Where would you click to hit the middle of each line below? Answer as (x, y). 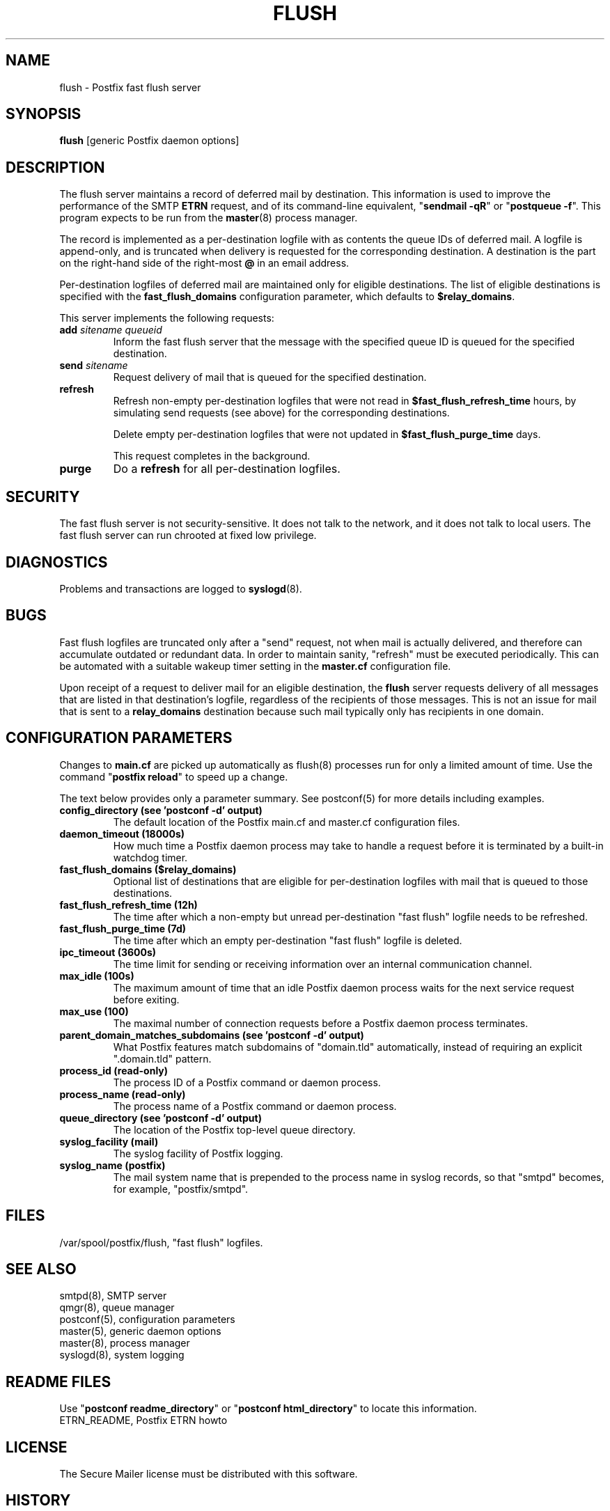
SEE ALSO (41, 1269)
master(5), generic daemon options (140, 1331)
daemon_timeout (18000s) (122, 833)
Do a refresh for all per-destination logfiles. (227, 469)
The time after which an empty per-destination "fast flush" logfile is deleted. (288, 940)
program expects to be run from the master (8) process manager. (209, 218)
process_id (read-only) (114, 1070)
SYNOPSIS (44, 114)
